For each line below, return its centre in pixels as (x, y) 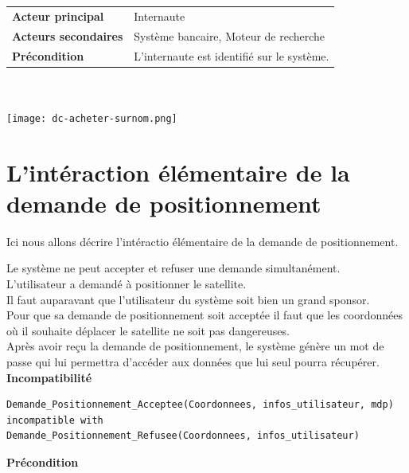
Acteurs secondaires (68, 35)
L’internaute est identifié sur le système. (232, 55)
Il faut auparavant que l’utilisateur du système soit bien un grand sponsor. (188, 299)
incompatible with (55, 420)
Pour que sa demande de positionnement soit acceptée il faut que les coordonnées (205, 315)
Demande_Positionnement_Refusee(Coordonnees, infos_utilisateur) (183, 436)
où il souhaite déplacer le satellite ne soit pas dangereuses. (148, 330)
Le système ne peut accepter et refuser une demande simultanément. (173, 268)
